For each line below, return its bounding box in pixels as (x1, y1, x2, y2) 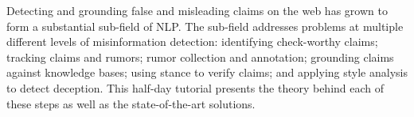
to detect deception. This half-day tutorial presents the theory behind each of (6, 79, 385, 96)
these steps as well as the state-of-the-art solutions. (6, 95, 256, 111)
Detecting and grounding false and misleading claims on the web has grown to (6, 2, 388, 18)
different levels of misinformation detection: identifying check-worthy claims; (6, 33, 378, 50)
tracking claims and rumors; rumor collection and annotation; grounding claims (6, 48, 394, 65)
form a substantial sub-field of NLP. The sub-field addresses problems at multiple (6, 17, 404, 34)
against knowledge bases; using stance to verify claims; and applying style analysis (6, 64, 408, 81)
